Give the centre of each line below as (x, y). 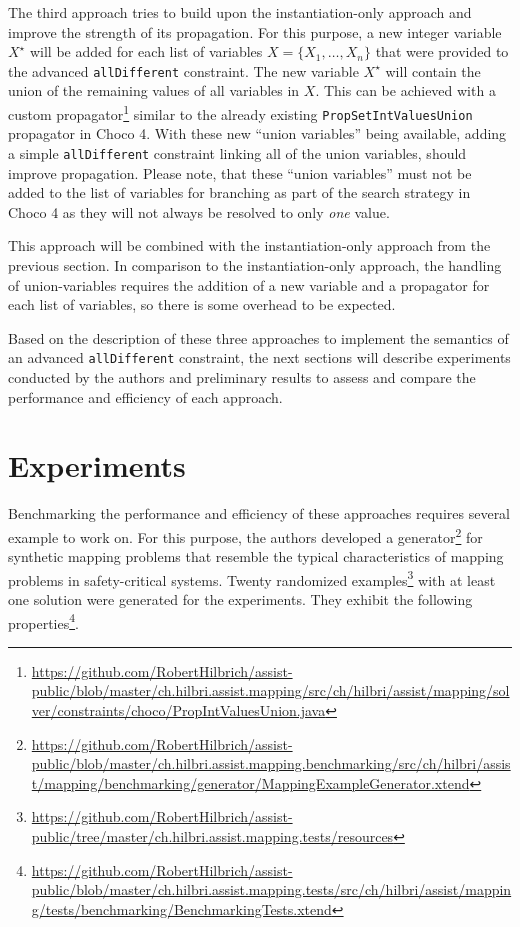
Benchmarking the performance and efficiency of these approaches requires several (259, 513)
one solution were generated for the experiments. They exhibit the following (240, 599)
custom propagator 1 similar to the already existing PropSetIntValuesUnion (240, 112)
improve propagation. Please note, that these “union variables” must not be (240, 172)
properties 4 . (43, 621)
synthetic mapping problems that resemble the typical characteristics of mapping (256, 556)
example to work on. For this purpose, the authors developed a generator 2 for (245, 535)
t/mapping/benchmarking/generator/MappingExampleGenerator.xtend (250, 782)
